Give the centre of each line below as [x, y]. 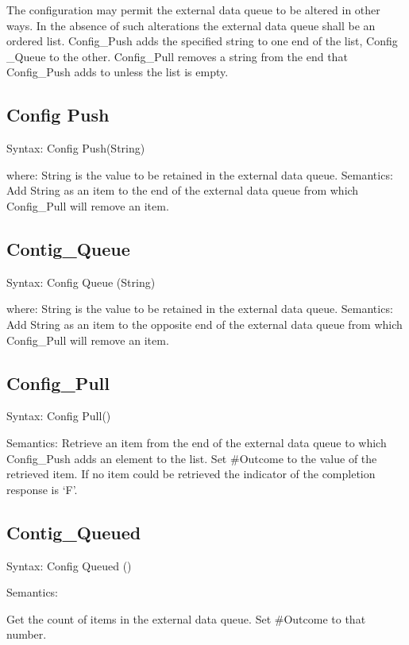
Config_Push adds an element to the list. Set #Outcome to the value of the [192, 458]
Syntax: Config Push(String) [76, 148]
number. [27, 634]
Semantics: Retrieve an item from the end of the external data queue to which [197, 442]
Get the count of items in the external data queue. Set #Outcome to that [186, 618]
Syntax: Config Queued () [69, 565]
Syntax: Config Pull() [59, 416]
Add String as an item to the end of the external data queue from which [183, 190]
